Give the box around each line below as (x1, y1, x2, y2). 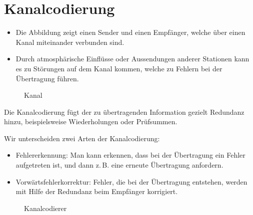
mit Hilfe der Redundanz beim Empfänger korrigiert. (15, 186, 178, 197)
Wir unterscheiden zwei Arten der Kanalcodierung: (4, 133, 160, 143)
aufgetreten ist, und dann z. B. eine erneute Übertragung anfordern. (15, 160, 223, 170)
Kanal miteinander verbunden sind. (15, 36, 124, 47)
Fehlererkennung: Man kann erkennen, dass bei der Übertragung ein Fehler (15, 150, 245, 160)
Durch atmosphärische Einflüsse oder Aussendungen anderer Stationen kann (15, 53, 249, 64)
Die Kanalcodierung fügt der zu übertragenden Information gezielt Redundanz (4, 106, 244, 117)
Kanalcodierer (24, 203, 67, 213)
